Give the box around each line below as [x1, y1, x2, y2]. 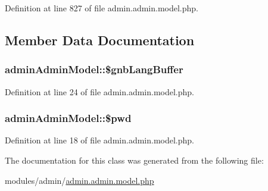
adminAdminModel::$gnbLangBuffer [5, 62, 183, 77]
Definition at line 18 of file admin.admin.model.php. [5, 134, 194, 146]
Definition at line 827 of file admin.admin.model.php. [5, 2, 198, 14]
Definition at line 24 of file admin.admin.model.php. [5, 85, 194, 98]
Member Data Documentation [5, 30, 195, 49]
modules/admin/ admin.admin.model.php [5, 174, 154, 186]
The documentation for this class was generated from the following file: [5, 154, 264, 166]
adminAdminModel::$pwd [5, 111, 132, 126]
